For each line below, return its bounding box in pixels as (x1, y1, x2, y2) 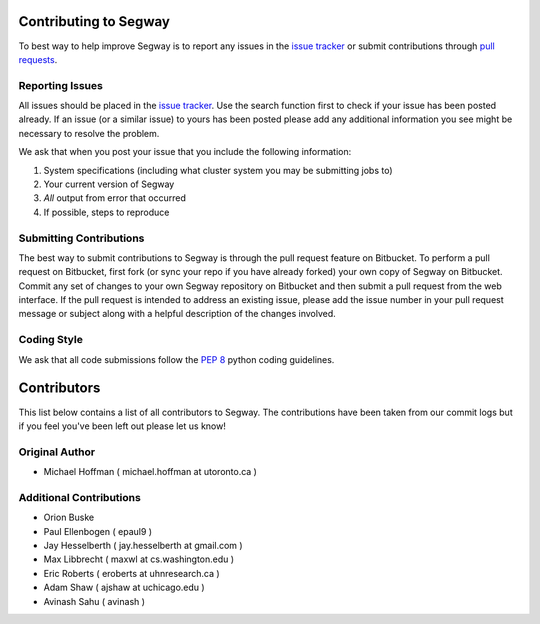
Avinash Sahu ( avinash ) (43, 595, 145, 607)
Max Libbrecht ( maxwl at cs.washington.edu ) (43, 553, 235, 565)
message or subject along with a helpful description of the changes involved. (18, 308, 337, 320)
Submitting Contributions (18, 231, 145, 245)
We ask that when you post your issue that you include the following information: (18, 146, 352, 158)
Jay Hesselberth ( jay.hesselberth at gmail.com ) (43, 539, 244, 551)
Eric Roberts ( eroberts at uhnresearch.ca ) (43, 567, 220, 579)
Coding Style (18, 333, 84, 347)
